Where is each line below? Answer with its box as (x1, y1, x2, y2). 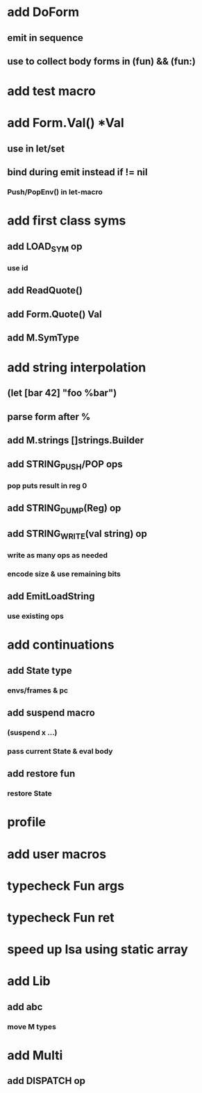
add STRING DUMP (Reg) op (7, 502, 121, 516)
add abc (7, 1001, 43, 1012)
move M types (7, 1021, 57, 1031)
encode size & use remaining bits (7, 569, 121, 578)
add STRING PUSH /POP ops (7, 458, 123, 471)
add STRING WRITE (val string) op (7, 528, 147, 541)
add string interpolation (7, 359, 146, 375)
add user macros (7, 846, 106, 862)
